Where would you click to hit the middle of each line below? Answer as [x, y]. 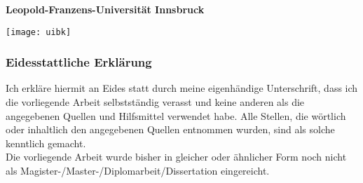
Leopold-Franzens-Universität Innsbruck [105, 9]
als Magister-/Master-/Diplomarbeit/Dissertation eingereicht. [138, 171]
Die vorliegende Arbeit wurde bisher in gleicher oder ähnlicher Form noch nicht [176, 157]
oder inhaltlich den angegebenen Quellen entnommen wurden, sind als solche [170, 129]
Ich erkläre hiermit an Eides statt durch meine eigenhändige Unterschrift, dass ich [182, 88]
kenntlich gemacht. [46, 143]
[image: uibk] [39, 32]
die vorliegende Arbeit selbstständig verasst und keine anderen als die [155, 102]
